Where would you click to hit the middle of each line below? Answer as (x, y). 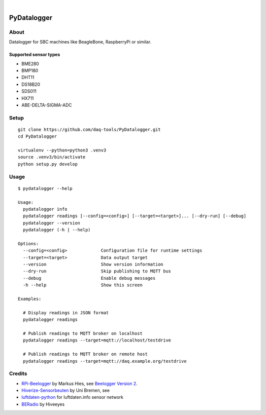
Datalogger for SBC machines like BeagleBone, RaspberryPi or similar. (80, 42)
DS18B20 (31, 84)
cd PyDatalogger (37, 136)
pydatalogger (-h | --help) (57, 230)
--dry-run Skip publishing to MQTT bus (97, 271)
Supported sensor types (34, 55)
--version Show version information (93, 264)
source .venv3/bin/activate (52, 157)
